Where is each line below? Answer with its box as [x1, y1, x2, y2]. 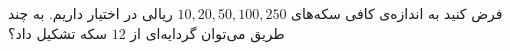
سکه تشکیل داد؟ [8, 22, 108, 43]
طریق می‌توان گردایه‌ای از [130, 22, 285, 43]
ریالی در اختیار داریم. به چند [8, 3, 173, 23]
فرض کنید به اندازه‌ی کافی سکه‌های [291, 3, 503, 23]
